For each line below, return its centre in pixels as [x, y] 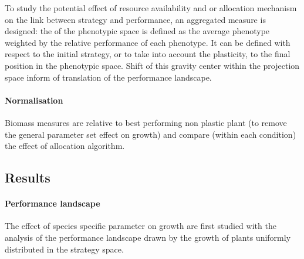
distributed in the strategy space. [64, 249]
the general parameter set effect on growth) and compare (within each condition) [151, 134]
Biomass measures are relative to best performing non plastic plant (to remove [146, 122]
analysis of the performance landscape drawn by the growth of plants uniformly [148, 237]
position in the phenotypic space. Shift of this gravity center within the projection [152, 65]
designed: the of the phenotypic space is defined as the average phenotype [137, 31]
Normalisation [34, 100]
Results [28, 177]
